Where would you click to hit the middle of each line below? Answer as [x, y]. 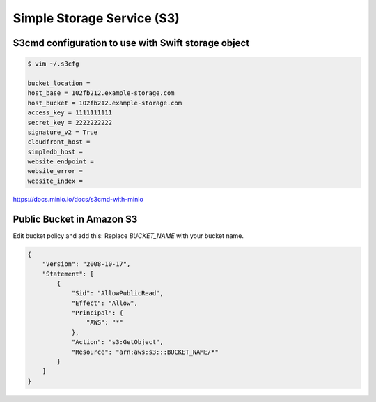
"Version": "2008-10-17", [86, 264]
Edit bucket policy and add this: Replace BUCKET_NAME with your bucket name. [128, 236]
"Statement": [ [68, 274]
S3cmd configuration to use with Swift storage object [131, 43]
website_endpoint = [61, 162]
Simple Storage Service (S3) [96, 18]
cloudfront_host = [59, 142]
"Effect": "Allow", [105, 303]
